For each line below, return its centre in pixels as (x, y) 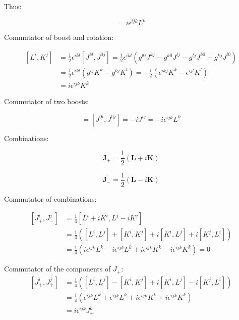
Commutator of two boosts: (47, 101)
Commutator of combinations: (50, 198)
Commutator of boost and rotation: (59, 37)
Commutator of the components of (57, 269)
